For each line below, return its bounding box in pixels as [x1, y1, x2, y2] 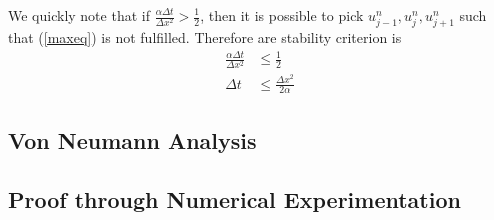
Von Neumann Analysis [8, 124, 257, 155]
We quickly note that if [8, 5, 150, 25]
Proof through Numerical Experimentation [8, 183, 461, 214]
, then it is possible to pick [200, 5, 364, 25]
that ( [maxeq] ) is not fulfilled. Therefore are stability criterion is [8, 27, 402, 48]
